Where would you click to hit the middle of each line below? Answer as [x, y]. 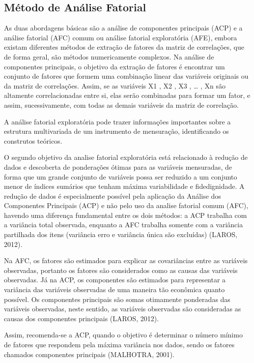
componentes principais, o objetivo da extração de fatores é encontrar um [114, 66]
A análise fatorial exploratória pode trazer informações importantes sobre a [117, 121]
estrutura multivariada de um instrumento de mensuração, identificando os [116, 131]
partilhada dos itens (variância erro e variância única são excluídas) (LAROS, [121, 234]
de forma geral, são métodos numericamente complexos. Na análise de [109, 56]
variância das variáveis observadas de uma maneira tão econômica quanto [114, 289]
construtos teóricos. [33, 140]
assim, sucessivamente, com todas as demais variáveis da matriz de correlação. [121, 105]
